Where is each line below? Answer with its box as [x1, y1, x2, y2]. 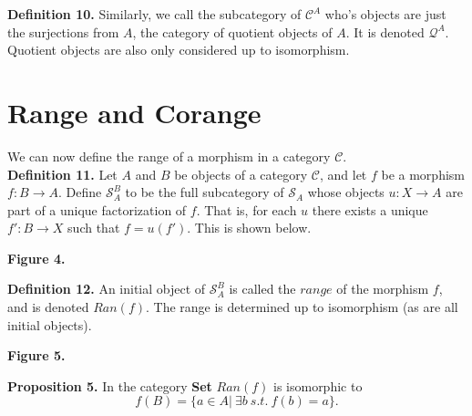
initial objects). [7, 315, 92, 334]
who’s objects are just [324, 5, 446, 23]
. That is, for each [196, 200, 297, 219]
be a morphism [381, 164, 465, 183]
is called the [229, 279, 296, 298]
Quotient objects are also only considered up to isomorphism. [7, 40, 350, 59]
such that [67, 218, 120, 237]
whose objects [307, 182, 385, 202]
